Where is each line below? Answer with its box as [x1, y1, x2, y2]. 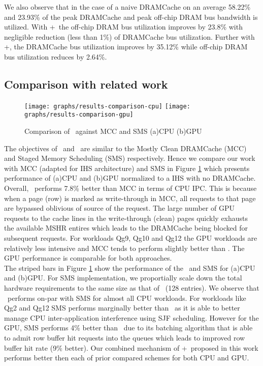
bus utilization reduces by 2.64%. [4, 51, 107, 62]
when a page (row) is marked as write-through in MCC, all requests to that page [4, 192, 256, 203]
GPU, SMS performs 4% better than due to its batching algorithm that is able [4, 322, 253, 333]
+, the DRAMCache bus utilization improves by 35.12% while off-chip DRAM [4, 41, 248, 52]
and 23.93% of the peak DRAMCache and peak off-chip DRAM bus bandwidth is [4, 11, 258, 22]
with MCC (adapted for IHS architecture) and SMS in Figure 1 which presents [4, 162, 250, 173]
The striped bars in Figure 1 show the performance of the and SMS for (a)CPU [4, 262, 255, 273]
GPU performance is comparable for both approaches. [4, 252, 172, 263]
